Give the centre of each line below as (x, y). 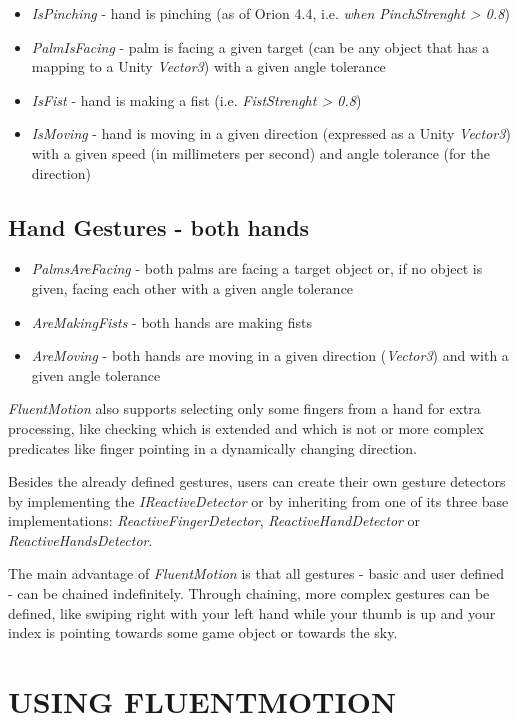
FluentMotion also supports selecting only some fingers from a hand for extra (244, 408)
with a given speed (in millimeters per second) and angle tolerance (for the (260, 152)
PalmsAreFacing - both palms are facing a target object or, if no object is (257, 268)
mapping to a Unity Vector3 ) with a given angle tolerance (208, 66)
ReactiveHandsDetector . (80, 539)
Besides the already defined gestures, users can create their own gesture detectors (257, 481)
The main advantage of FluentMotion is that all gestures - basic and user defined (256, 573)
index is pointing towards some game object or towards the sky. (203, 632)
